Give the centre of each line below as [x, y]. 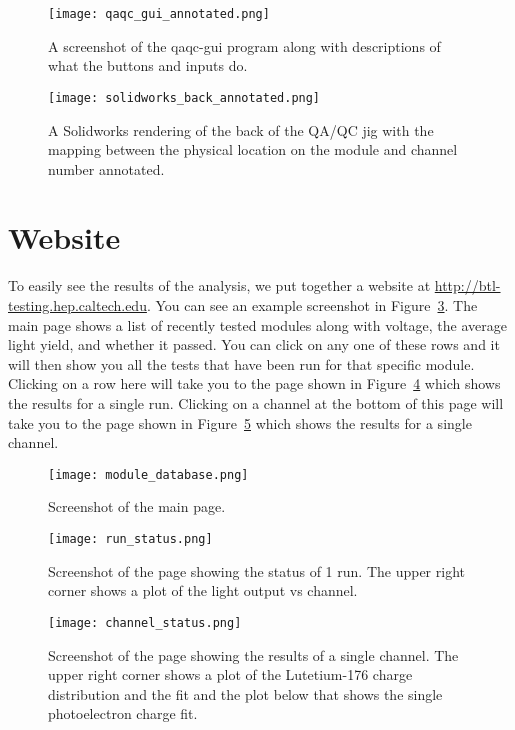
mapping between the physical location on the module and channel [253, 149]
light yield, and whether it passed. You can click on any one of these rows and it [254, 344]
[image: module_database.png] [148, 474]
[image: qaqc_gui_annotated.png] [159, 14]
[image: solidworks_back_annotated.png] [184, 97]
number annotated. [106, 168]
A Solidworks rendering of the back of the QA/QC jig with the [241, 129]
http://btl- [467, 285]
